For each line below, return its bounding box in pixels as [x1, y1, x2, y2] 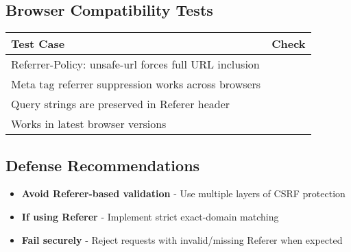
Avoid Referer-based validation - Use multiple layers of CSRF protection [21, 186, 346, 201]
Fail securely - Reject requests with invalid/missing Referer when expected [21, 232, 343, 247]
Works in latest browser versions [11, 116, 167, 132]
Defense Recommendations [5, 154, 200, 175]
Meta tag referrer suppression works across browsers [11, 76, 261, 92]
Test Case [11, 36, 65, 52]
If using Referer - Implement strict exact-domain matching [21, 210, 279, 223]
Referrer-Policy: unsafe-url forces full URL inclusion [11, 56, 260, 73]
